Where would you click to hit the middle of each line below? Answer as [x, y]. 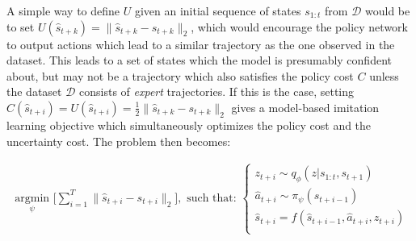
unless [384, 75]
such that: [212, 198]
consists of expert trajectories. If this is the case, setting [217, 91]
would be [387, 10]
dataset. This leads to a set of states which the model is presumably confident [199, 60]
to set [21, 26]
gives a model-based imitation [305, 107]
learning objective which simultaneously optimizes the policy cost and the [189, 125]
